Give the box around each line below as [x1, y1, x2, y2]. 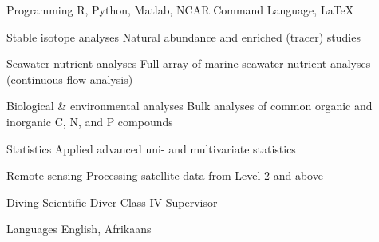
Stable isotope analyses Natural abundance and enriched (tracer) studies [6, 28, 361, 45]
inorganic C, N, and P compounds [6, 113, 173, 129]
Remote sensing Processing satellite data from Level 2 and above [6, 167, 323, 184]
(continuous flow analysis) [6, 70, 133, 87]
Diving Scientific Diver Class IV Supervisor [6, 193, 218, 210]
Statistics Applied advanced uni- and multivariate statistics [6, 140, 296, 157]
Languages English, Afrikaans [6, 220, 152, 237]
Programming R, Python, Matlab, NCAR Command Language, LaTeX [6, 2, 354, 18]
